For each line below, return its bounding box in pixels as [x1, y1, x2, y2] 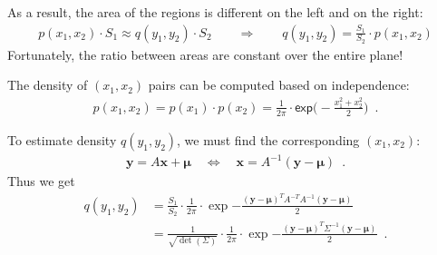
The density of [7, 75, 88, 94]
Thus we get [7, 172, 75, 191]
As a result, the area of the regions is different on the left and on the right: [7, 3, 423, 21]
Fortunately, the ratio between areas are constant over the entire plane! [7, 44, 403, 64]
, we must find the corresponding [177, 130, 360, 149]
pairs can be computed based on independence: [148, 75, 410, 94]
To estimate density [7, 130, 117, 149]
